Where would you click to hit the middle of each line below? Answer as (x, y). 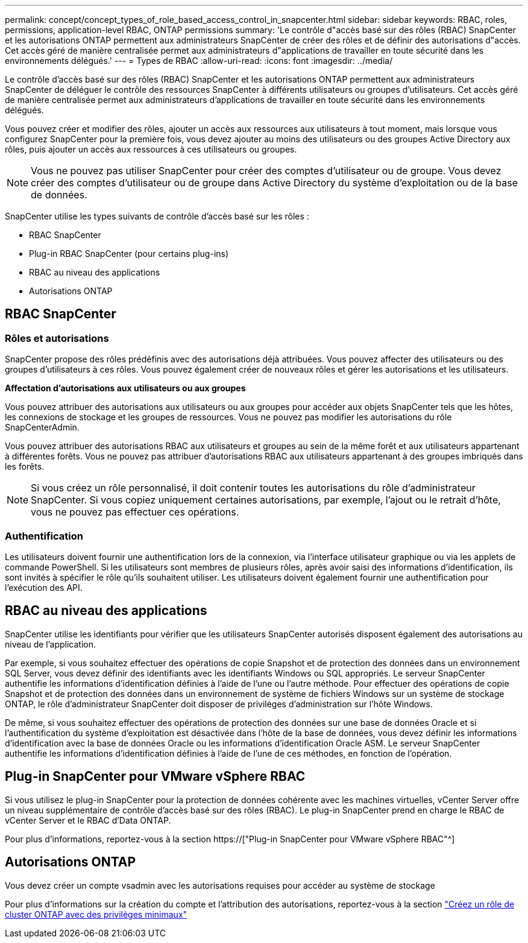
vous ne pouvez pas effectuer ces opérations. (135, 512)
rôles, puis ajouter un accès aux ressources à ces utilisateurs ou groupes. (151, 149)
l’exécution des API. (44, 587)
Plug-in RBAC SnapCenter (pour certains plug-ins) (129, 254)
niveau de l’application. (51, 644)
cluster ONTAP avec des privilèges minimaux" (96, 914)
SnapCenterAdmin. (42, 427)
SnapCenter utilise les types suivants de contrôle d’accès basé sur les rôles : (157, 216)
